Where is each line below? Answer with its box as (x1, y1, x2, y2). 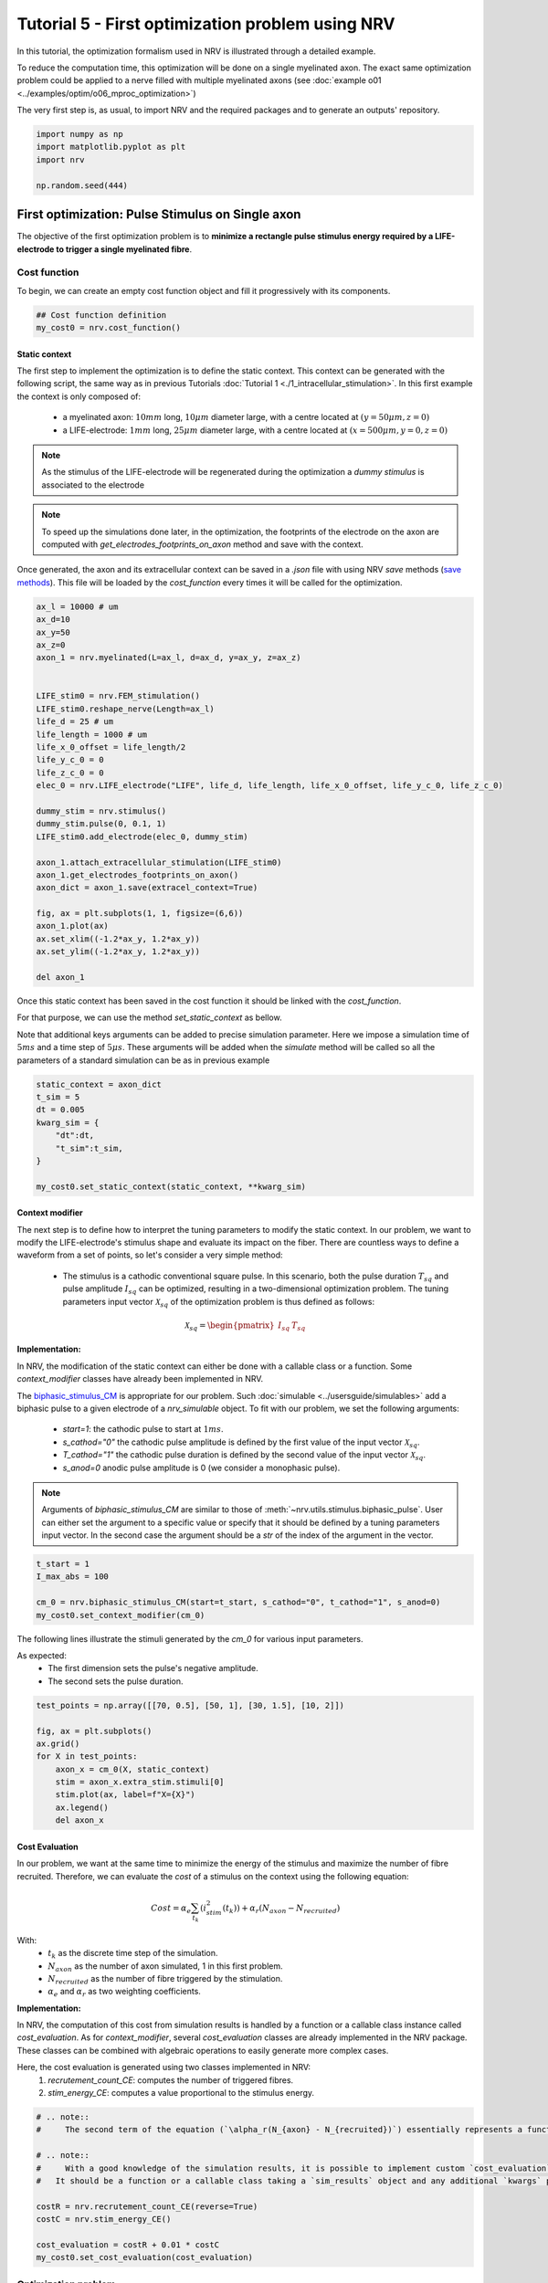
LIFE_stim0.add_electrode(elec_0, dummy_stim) (36, 831, 248, 842)
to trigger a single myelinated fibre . (56, 243, 192, 255)
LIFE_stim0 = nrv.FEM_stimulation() (36, 690, 201, 701)
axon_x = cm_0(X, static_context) (55, 1763, 210, 1774)
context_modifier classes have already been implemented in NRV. (16, 1373, 264, 1384)
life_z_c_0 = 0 (36, 767, 104, 778)
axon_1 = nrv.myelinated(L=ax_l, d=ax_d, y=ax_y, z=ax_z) (36, 653, 301, 663)
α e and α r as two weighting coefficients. (47, 1986, 201, 1999)
